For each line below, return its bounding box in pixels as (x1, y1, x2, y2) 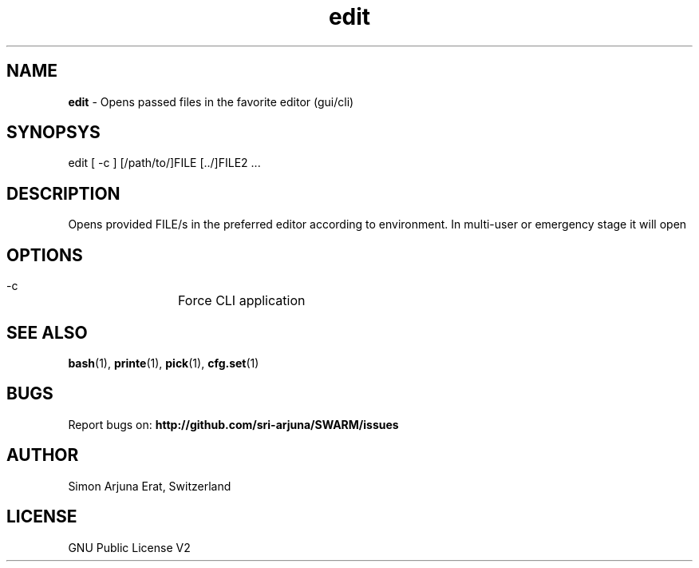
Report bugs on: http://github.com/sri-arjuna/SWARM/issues (68, 417, 399, 431)
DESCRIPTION (6, 183, 120, 204)
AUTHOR (6, 445, 79, 466)
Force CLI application (178, 292, 306, 309)
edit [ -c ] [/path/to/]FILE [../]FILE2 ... (68, 156, 261, 170)
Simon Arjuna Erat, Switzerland (68, 479, 231, 493)
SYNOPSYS (6, 122, 101, 143)
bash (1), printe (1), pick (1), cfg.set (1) (68, 355, 259, 370)
